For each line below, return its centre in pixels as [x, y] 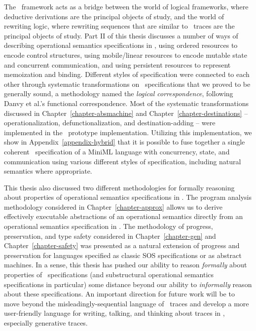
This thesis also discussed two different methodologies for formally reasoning [119, 187]
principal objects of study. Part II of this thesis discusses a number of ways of [121, 35]
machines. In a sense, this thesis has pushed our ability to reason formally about [126, 265]
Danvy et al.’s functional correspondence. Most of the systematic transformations [126, 103]
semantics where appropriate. [48, 171]
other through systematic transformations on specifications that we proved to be [127, 84]
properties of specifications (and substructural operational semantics [109, 275]
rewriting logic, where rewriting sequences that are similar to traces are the [119, 26]
